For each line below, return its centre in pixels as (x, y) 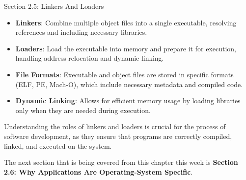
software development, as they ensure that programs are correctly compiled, (118, 136)
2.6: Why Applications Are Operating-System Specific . (98, 171)
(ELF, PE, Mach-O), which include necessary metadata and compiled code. (129, 84)
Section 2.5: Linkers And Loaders (54, 6)
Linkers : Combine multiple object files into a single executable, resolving (126, 22)
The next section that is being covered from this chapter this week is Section (121, 162)
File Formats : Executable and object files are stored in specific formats (124, 74)
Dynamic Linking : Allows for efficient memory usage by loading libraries (128, 101)
